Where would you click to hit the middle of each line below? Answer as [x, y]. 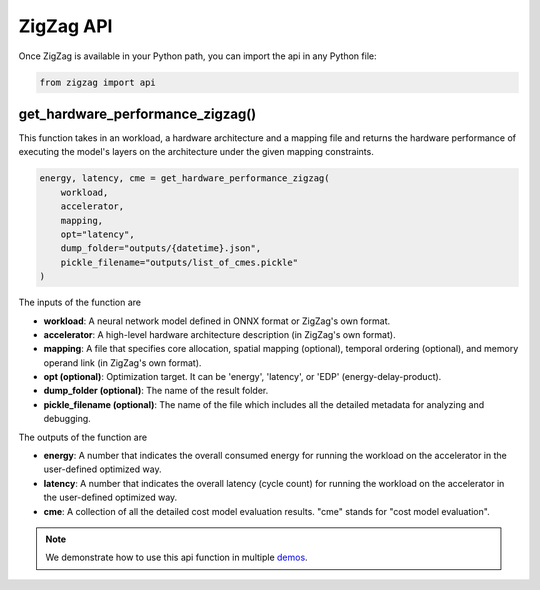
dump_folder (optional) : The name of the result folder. [156, 391]
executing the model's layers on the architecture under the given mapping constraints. [196, 152]
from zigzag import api [98, 82]
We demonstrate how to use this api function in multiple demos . [177, 557]
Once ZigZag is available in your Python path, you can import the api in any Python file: [197, 56]
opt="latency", [97, 234]
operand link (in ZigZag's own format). [122, 362]
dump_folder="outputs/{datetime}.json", [161, 248]
